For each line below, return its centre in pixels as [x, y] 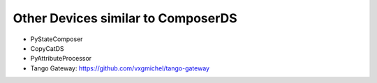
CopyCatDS [47, 48]
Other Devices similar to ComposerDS [125, 18]
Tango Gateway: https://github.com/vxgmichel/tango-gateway [120, 68]
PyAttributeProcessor [61, 59]
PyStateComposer [57, 39]
